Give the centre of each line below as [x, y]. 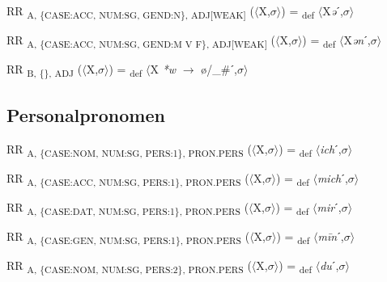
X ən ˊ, [357, 40]
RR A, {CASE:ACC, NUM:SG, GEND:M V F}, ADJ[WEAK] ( [141, 41]
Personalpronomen [86, 114]
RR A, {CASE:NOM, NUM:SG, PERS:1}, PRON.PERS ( [129, 149]
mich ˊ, [332, 177]
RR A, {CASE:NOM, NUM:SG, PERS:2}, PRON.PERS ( [129, 266]
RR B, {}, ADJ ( [45, 70]
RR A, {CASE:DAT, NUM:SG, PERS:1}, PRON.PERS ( [128, 208]
